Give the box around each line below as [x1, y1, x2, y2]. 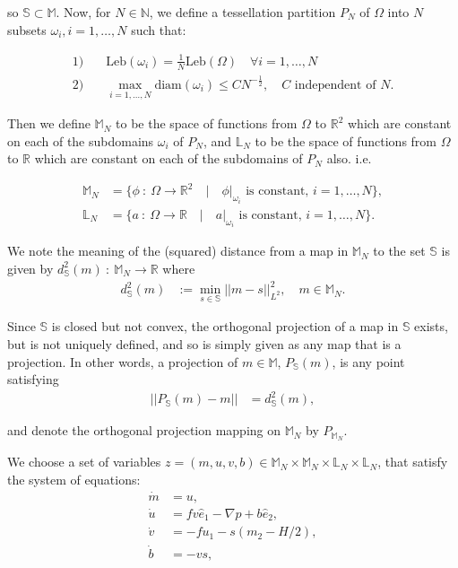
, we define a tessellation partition [149, 3, 336, 21]
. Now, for [56, 3, 111, 21]
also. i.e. [326, 149, 372, 168]
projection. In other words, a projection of [7, 352, 238, 371]
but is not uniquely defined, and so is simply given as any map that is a [7, 334, 402, 353]
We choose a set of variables [7, 452, 161, 471]
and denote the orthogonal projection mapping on [7, 421, 281, 440]
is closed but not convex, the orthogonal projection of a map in [51, 317, 399, 336]
